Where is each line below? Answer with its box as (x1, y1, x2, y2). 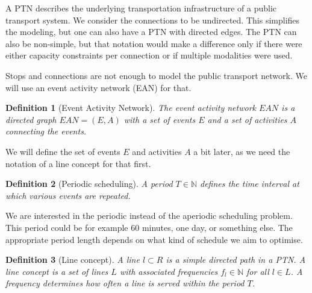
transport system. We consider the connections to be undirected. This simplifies (5, 13, 300, 26)
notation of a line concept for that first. (5, 157, 151, 169)
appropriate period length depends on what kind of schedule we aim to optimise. (5, 233, 303, 245)
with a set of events (123, 113, 196, 125)
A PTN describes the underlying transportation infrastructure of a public (5, 2, 277, 14)
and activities (132, 145, 182, 157)
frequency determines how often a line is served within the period (5, 277, 245, 289)
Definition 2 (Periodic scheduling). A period (5, 177, 173, 190)
